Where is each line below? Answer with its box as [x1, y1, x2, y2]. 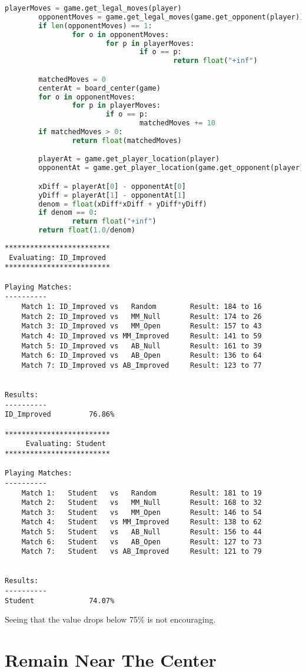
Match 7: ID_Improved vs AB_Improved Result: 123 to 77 [21, 361, 262, 370]
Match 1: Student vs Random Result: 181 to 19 [21, 488, 262, 497]
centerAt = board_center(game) [38, 84, 161, 92]
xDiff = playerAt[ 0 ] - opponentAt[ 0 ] [38, 182, 186, 191]
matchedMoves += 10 [139, 119, 215, 128]
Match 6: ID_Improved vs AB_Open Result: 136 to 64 [21, 351, 262, 360]
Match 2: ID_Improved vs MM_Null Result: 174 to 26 [21, 312, 262, 321]
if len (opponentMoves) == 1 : [38, 21, 152, 30]
